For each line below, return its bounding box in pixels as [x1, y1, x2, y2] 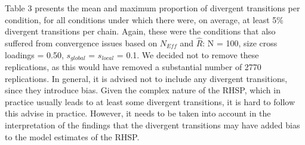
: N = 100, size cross [202, 37, 278, 49]
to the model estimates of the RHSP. [5, 130, 140, 143]
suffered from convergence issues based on [5, 37, 158, 49]
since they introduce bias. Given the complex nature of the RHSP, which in [5, 84, 281, 96]
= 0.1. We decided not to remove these [116, 48, 259, 61]
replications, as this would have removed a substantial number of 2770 [5, 61, 261, 73]
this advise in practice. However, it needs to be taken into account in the [5, 107, 271, 119]
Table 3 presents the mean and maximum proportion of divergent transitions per [5, 2, 300, 14]
